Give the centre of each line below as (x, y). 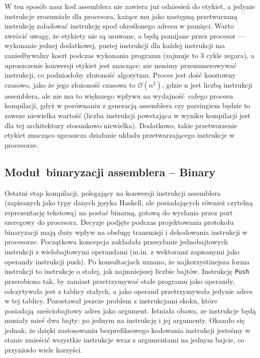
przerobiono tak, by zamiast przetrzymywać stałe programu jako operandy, (120, 281)
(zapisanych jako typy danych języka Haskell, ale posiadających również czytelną (129, 203)
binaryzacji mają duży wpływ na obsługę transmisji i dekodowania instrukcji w (126, 232)
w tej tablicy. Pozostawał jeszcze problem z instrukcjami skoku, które (111, 301)
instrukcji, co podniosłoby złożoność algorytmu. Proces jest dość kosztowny (120, 75)
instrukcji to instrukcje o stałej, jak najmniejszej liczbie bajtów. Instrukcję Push (127, 271)
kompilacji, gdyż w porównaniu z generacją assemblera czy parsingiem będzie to (127, 105)
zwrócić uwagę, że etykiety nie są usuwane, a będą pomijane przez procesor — (125, 35)
